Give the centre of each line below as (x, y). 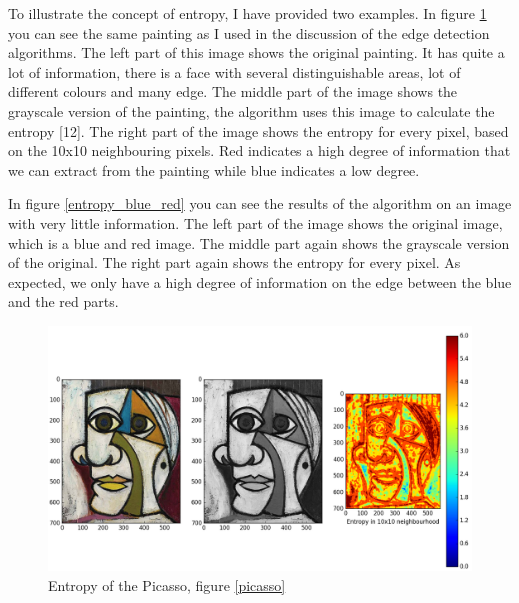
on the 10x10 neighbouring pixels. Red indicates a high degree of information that (259, 150)
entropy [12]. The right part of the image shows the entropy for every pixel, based (258, 130)
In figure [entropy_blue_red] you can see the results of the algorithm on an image (260, 203)
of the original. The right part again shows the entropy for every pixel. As (234, 262)
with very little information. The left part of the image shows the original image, (255, 222)
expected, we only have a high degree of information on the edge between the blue (260, 281)
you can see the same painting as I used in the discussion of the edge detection (249, 32)
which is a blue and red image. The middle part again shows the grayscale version (259, 242)
